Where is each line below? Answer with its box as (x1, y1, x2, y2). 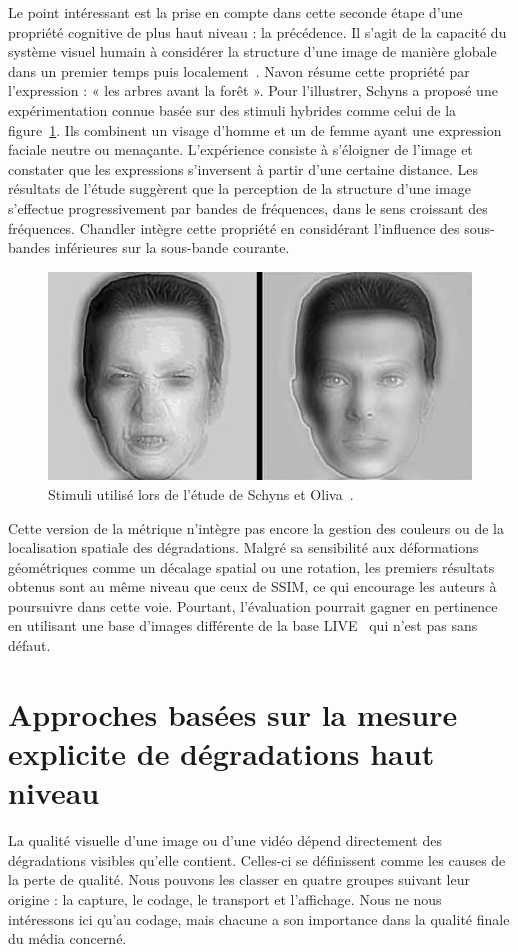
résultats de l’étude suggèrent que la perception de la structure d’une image (8, 178, 471, 199)
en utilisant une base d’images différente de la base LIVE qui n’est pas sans (8, 615, 478, 636)
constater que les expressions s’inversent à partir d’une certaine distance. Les (8, 158, 479, 179)
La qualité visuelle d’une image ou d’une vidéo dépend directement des (8, 830, 442, 851)
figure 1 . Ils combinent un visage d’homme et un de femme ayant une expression (8, 119, 502, 140)
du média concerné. (8, 928, 127, 949)
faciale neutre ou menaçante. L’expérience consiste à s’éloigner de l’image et (8, 139, 473, 160)
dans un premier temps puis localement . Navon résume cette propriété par (8, 60, 470, 81)
